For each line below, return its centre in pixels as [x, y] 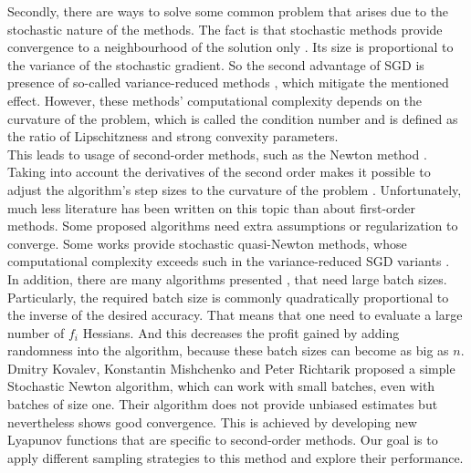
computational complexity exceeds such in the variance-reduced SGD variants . [229, 261]
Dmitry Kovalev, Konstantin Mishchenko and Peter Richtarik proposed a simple [231, 368]
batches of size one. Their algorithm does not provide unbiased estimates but [223, 404]
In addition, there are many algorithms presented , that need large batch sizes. [227, 278]
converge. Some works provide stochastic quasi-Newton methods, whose [207, 243]
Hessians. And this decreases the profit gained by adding [241, 332]
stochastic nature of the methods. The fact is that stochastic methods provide [225, 29]
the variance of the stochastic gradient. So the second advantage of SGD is [216, 64]
